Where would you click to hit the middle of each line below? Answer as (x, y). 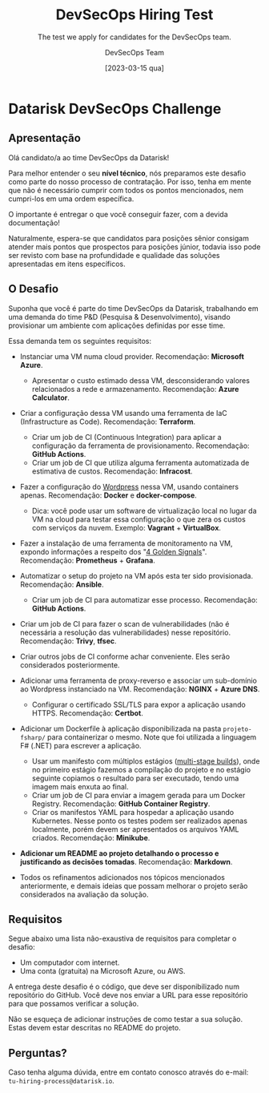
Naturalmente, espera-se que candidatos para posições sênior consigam (129, 238)
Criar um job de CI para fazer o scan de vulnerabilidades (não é (124, 623)
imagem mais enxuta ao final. (80, 786)
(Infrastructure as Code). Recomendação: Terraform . (108, 421)
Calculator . (51, 397)
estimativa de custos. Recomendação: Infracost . (112, 471)
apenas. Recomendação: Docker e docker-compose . (108, 495)
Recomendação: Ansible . (62, 584)
